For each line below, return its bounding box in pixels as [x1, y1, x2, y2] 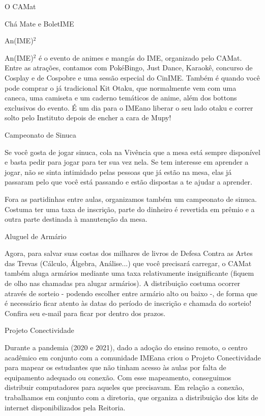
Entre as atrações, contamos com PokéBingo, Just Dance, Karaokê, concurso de [5, 62, 253, 73]
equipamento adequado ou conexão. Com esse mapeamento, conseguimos [5, 372, 231, 382]
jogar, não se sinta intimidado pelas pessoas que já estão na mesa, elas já [5, 166, 232, 177]
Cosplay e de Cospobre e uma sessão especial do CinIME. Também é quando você [5, 72, 260, 83]
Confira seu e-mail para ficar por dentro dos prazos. [5, 307, 166, 318]
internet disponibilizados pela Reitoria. [5, 402, 126, 412]
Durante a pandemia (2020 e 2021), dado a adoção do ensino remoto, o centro [5, 342, 248, 353]
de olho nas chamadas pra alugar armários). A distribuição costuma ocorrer [5, 278, 241, 289]
